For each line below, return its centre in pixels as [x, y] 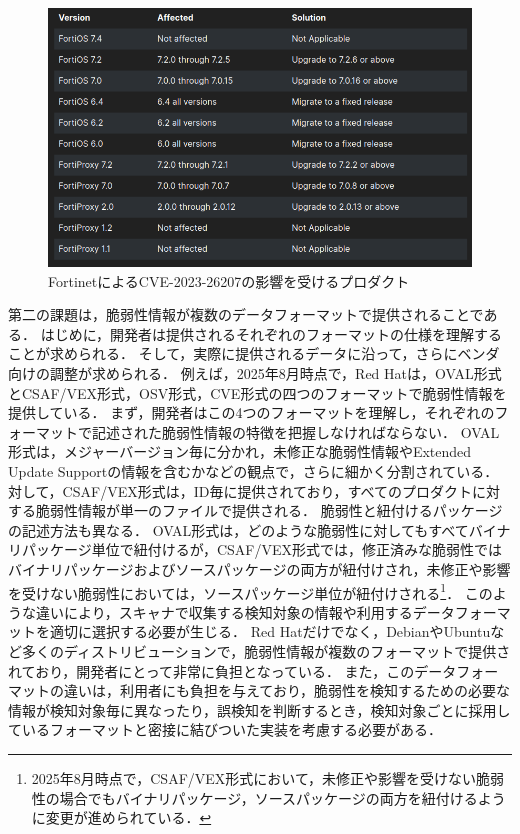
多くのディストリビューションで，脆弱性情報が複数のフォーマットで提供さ [266, 650]
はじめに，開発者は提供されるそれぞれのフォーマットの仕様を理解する [271, 333]
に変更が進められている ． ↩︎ [121, 817]
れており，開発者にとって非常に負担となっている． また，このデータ [232, 670]
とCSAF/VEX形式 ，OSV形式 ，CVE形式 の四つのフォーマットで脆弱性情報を [257, 392]
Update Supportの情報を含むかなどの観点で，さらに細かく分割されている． [253, 470]
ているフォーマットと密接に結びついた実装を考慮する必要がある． [225, 729]
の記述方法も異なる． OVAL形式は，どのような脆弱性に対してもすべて [238, 529]
